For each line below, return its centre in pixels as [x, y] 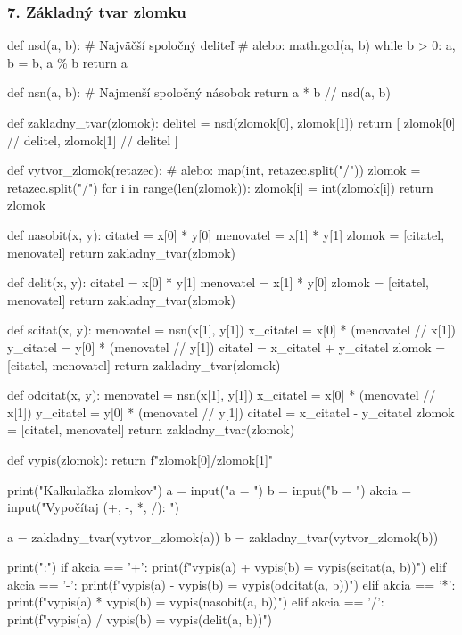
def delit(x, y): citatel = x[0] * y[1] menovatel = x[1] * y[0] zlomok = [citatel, [218, 282]
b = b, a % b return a [67, 62]
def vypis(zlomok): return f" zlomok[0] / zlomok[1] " [140, 459]
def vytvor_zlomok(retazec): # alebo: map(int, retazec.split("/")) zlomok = [214, 170]
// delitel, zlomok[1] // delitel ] [93, 140]
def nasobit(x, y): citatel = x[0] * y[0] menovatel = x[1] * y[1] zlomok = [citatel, [226, 234]
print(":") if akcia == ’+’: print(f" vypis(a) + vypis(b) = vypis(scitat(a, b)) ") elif [227, 567]
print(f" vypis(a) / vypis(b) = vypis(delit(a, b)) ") [140, 619]
